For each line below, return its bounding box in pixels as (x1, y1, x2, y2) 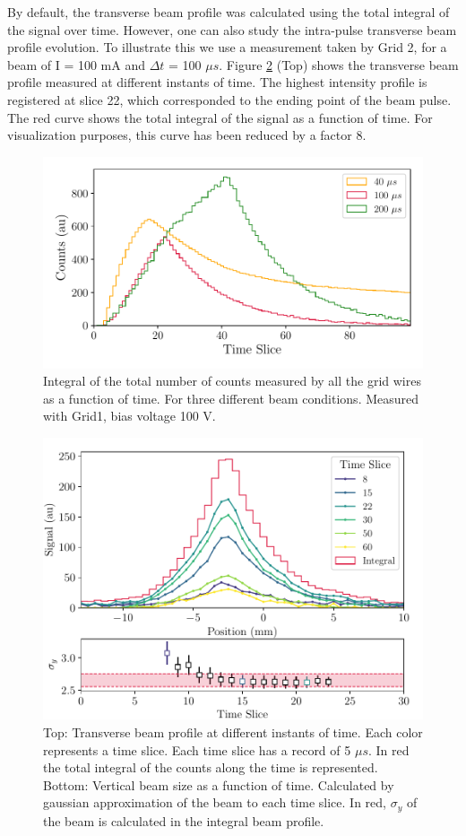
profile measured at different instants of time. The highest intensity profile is (7, 73, 427, 91)
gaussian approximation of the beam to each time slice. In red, (43, 793, 386, 812)
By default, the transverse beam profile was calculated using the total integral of (7, 3, 450, 21)
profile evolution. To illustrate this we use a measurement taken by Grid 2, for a (7, 38, 447, 57)
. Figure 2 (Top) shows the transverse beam (219, 55, 459, 74)
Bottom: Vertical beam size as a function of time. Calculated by (43, 775, 394, 794)
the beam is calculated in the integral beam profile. (43, 811, 324, 830)
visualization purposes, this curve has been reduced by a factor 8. (7, 126, 367, 144)
